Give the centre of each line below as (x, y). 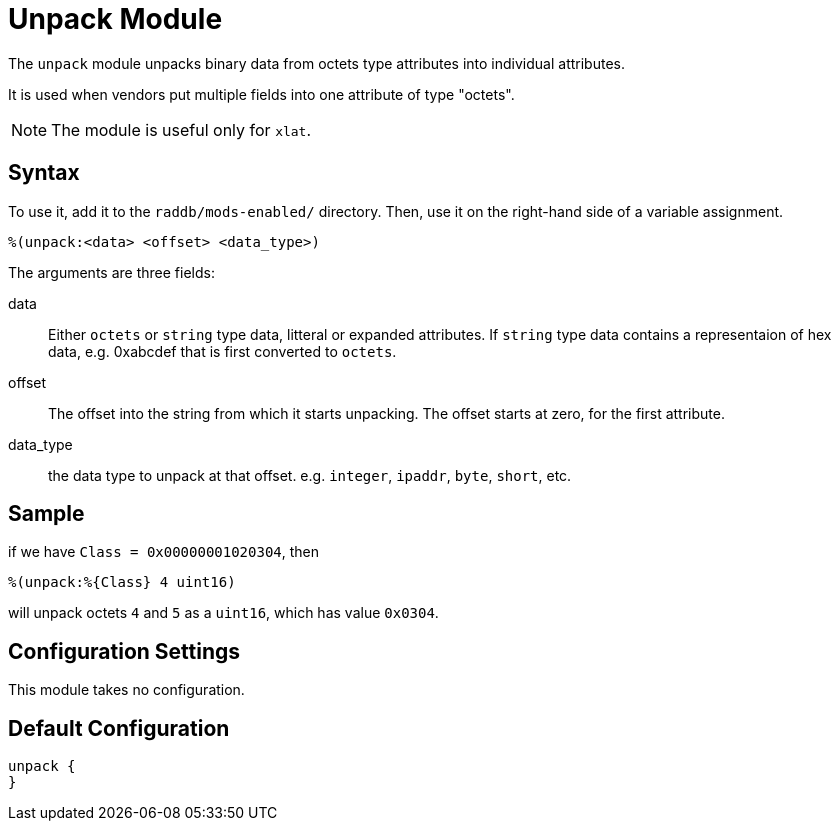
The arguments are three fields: (111, 272)
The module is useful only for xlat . (181, 129)
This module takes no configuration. (126, 690)
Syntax (44, 173)
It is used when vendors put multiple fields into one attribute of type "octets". (261, 94)
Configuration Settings (124, 651)
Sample (46, 514)
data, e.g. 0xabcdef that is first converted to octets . (222, 351)
